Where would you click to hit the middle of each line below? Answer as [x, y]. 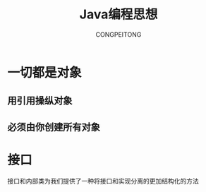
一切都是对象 [45, 72]
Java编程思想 [119, 14]
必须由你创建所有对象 [54, 127]
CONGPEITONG [119, 34]
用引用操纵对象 [40, 101]
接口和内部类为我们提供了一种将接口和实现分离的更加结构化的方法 [103, 181]
